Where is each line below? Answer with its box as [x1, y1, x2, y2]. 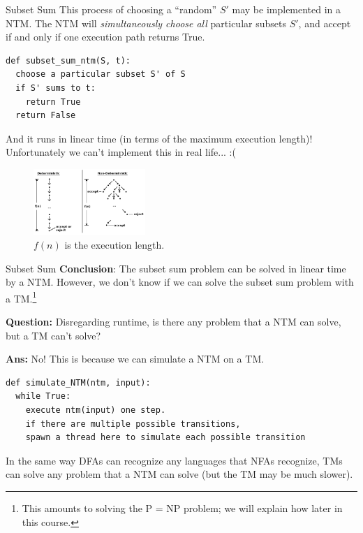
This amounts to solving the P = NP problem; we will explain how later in [22, 500, 343, 515]
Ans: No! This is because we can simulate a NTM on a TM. [6, 351, 265, 366]
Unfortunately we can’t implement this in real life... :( [6, 145, 236, 159]
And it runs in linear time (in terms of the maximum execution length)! [6, 131, 313, 145]
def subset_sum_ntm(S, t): [6, 55, 131, 66]
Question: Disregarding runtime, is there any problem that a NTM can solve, [6, 314, 341, 329]
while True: [15, 391, 71, 402]
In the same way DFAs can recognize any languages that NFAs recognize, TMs [6, 453, 343, 467]
